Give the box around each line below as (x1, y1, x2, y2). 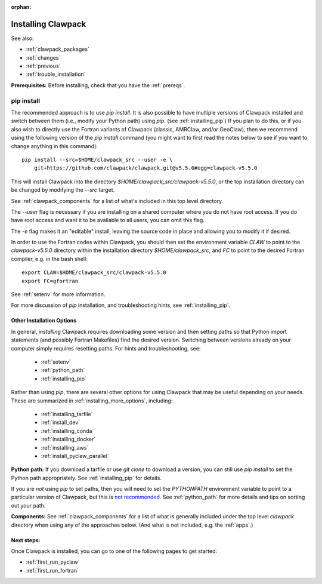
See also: (11, 35, 34, 42)
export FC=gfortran (21, 278, 79, 284)
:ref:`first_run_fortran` (26, 567, 79, 574)
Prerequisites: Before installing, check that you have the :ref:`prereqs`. (11, 81, 185, 89)
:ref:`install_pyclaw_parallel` (41, 452, 110, 459)
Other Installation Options (11, 317, 77, 324)
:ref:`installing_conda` (41, 427, 94, 434)
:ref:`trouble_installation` (26, 70, 86, 78)
